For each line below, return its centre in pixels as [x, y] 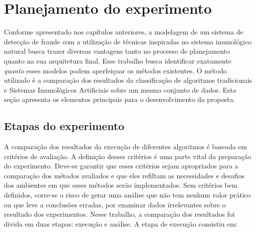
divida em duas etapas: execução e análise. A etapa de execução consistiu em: [121, 223]
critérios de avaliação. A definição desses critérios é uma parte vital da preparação [128, 156]
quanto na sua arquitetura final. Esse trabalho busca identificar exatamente [118, 60]
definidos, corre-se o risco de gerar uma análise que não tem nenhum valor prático [128, 195]
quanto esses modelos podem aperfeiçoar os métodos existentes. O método [115, 70]
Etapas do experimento [64, 126]
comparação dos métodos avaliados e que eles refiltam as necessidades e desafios [124, 175]
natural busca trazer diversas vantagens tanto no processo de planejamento [117, 51]
